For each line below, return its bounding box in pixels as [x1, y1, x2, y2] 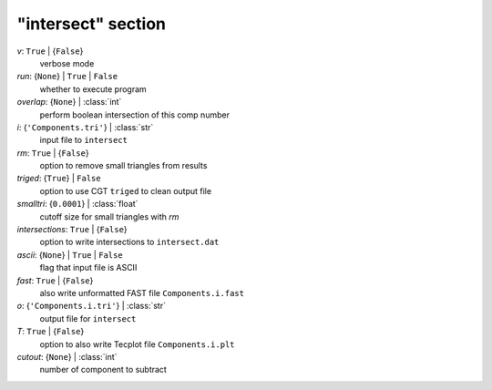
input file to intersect [39, 135, 128, 146]
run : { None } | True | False [16, 71, 118, 82]
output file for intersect [39, 313, 137, 323]
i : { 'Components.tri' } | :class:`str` [16, 121, 154, 132]
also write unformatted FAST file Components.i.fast [39, 287, 245, 298]
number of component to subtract [39, 364, 168, 375]
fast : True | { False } [16, 274, 94, 286]
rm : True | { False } [16, 147, 90, 159]
